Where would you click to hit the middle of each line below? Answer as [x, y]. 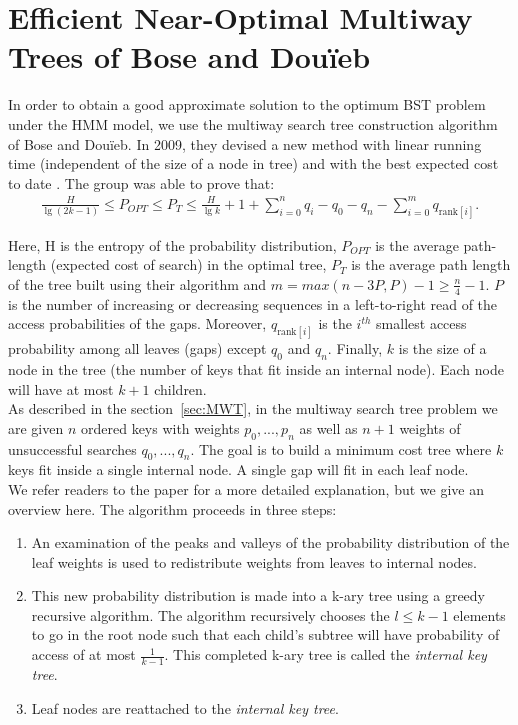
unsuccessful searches [72, 448]
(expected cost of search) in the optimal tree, [188, 264]
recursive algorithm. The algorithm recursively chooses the [210, 614]
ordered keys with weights [160, 427]
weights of [430, 427]
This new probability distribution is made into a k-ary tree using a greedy [258, 595]
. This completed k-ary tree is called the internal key [325, 654]
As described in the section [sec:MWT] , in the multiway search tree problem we [253, 408]
